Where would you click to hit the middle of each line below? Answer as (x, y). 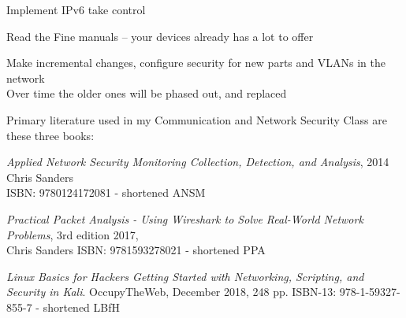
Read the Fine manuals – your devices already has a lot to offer (160, 36)
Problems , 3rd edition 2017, (73, 234)
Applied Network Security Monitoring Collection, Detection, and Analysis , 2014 (198, 162)
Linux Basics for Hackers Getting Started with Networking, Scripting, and (185, 276)
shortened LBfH (81, 307)
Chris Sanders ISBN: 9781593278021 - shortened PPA (136, 250)
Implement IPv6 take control (76, 9)
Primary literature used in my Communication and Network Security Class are (197, 119)
